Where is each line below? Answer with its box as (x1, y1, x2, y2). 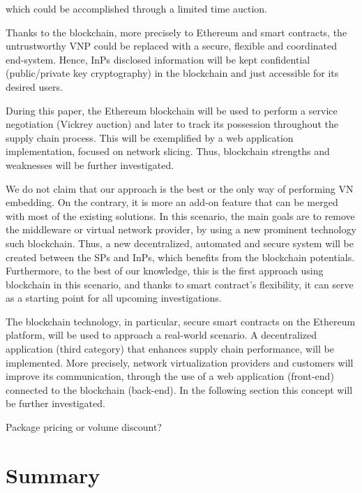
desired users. (6, 79, 63, 94)
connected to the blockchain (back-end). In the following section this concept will (6, 382, 353, 397)
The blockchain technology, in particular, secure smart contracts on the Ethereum (6, 314, 356, 328)
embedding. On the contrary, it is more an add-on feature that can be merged (6, 195, 338, 209)
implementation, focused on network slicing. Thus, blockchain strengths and (6, 144, 330, 159)
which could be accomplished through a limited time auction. (6, 1, 268, 15)
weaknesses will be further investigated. (6, 157, 174, 172)
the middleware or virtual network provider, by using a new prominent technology (6, 222, 356, 237)
